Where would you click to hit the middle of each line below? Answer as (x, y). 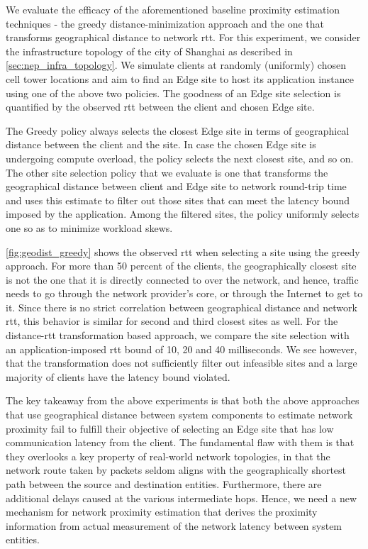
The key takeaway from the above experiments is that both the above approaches (183, 400)
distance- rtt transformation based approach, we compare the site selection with (178, 335)
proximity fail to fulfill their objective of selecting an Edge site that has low (170, 428)
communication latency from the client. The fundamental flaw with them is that (180, 442)
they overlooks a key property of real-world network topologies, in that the (168, 456)
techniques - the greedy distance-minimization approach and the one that (165, 23)
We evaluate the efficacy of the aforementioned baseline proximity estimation (173, 9)
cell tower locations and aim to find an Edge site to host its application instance (180, 78)
